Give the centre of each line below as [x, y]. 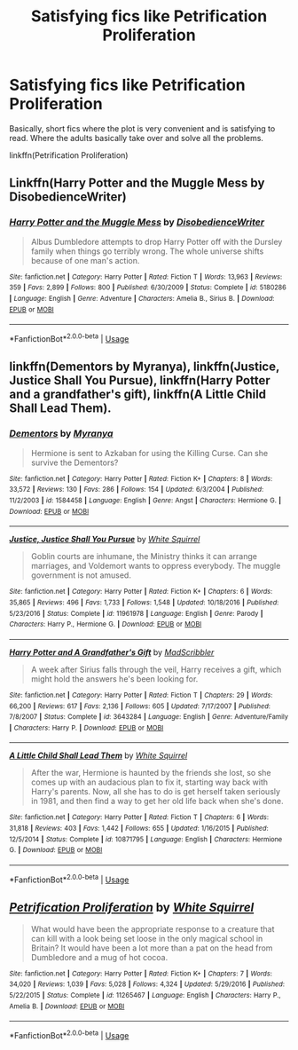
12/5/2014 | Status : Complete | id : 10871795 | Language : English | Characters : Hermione [146, 839]
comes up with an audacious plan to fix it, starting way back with [149, 782]
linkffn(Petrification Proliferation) [69, 155]
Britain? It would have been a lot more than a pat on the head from [152, 948]
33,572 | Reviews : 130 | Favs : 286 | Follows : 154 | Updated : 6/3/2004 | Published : [137, 490]
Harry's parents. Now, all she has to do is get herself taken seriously [156, 792]
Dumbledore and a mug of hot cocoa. [99, 957]
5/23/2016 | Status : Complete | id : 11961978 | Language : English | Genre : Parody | [136, 613]
